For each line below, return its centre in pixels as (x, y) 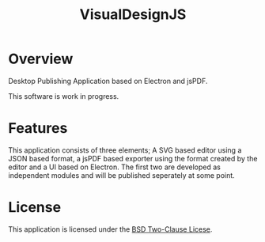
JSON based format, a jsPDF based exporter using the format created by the (133, 158)
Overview (41, 59)
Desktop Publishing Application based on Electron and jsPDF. (108, 81)
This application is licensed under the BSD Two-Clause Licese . (110, 229)
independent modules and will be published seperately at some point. (121, 175)
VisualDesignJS (133, 15)
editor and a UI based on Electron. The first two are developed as (115, 167)
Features (38, 129)
